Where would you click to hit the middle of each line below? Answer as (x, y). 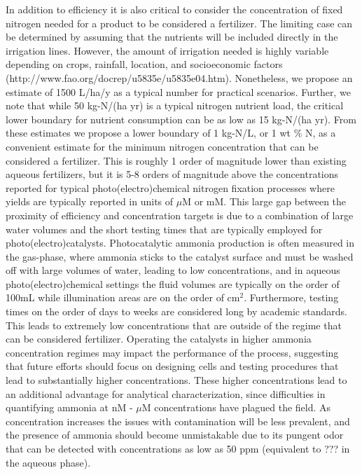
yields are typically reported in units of (90, 201)
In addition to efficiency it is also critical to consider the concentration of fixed (174, 9)
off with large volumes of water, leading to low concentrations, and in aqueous (173, 270)
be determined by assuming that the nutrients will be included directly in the (172, 37)
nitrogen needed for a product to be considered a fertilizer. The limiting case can (179, 23)
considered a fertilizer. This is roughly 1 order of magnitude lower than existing (176, 160)
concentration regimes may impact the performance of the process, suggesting (172, 352)
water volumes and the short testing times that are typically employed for (164, 229)
